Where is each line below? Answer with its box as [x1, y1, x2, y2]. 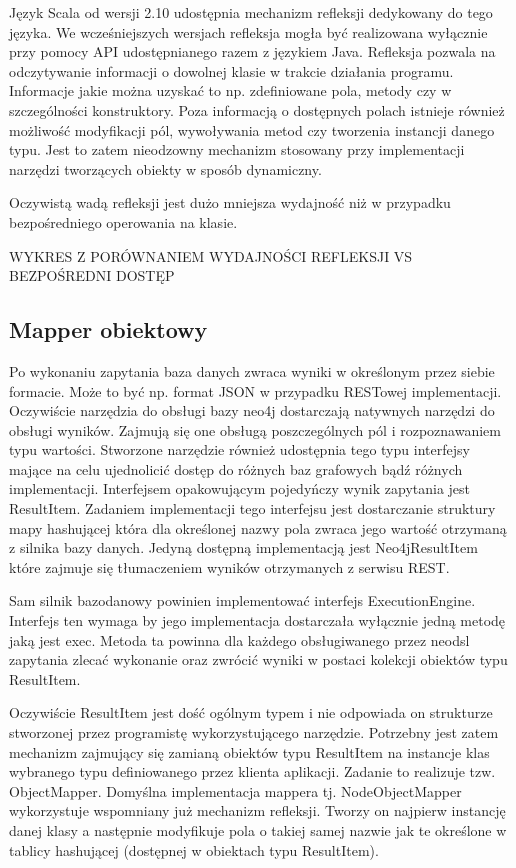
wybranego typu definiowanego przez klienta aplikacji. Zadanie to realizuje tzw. [9, 761, 496, 782]
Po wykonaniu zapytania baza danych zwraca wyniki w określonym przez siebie [9, 360, 495, 381]
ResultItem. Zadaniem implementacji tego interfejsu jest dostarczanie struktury [9, 498, 496, 519]
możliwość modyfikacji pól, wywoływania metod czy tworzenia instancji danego [9, 119, 495, 140]
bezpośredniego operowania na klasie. [9, 211, 238, 232]
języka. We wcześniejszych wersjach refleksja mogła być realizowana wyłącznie [9, 21, 488, 42]
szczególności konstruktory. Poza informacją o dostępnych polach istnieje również [9, 99, 505, 120]
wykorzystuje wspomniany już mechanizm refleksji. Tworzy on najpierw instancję [9, 800, 506, 821]
